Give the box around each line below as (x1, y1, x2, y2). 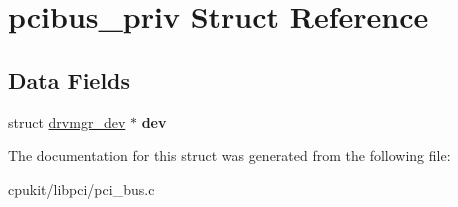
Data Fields (8, 64, 131, 95)
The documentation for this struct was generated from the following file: (8, 145, 451, 166)
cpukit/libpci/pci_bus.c (8, 178, 155, 199)
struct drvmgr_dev (8, 111, 126, 132)
